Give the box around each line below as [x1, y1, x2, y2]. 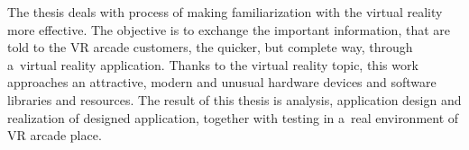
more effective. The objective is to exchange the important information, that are [7, 20, 450, 39]
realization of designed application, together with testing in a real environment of [7, 108, 459, 127]
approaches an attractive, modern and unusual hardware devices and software [7, 73, 437, 92]
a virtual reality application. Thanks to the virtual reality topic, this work [7, 55, 418, 74]
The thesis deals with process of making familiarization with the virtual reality [7, 3, 443, 21]
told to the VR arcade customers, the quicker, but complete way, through [7, 38, 413, 57]
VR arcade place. [7, 126, 102, 145]
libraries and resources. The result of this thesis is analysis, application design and [7, 90, 462, 109]
